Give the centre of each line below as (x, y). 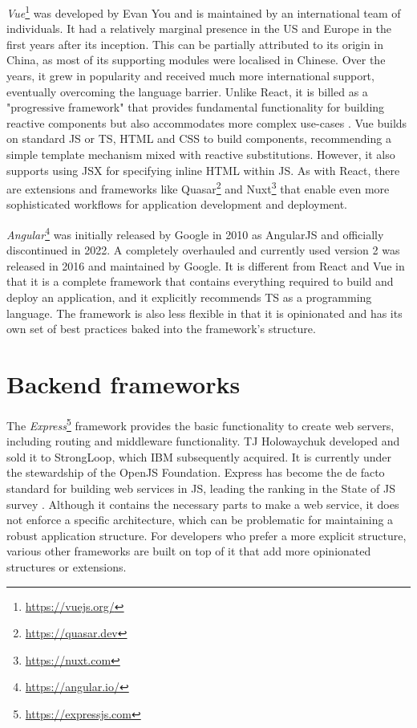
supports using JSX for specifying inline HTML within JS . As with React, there (203, 170)
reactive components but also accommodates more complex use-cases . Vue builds (207, 122)
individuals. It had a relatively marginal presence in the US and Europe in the (199, 28)
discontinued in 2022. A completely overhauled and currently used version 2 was (203, 250)
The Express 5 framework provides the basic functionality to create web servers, (200, 424)
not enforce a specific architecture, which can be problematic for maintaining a (200, 520)
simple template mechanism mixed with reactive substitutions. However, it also (201, 154)
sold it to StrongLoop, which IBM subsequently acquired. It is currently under (199, 456)
